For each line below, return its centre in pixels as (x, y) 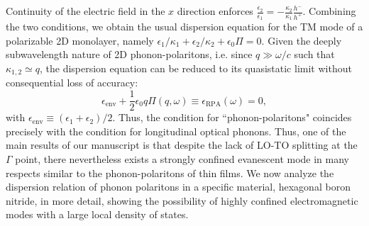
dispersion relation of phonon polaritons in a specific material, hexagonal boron (178, 187)
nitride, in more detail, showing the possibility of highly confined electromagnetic (182, 200)
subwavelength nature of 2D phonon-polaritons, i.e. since (129, 54)
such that (314, 54)
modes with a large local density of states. (97, 214)
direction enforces (215, 11)
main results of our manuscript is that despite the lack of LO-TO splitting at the (182, 145)
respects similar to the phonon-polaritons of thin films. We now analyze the (170, 173)
